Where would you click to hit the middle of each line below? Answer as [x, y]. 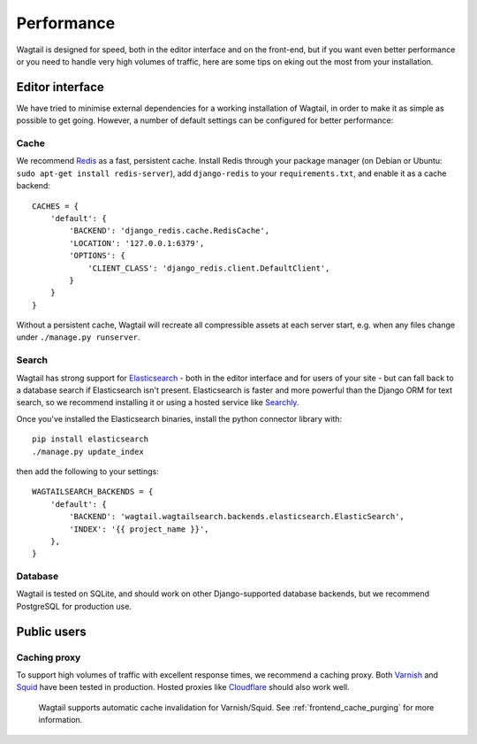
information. [61, 720]
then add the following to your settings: [87, 471]
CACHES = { [56, 206]
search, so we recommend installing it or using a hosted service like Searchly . [158, 403]
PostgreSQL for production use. [74, 606]
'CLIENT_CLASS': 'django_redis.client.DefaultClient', [209, 268]
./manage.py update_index [88, 452]
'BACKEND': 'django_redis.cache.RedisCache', [169, 231]
